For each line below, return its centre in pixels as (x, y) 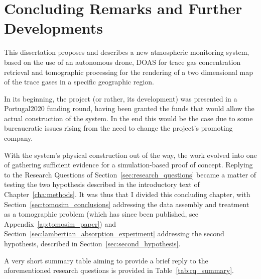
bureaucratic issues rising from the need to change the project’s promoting (118, 128)
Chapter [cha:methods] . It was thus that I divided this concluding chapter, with (127, 194)
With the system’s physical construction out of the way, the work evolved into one (130, 155)
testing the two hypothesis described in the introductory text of (102, 184)
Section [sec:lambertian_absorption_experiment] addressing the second (114, 234)
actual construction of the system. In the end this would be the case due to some (128, 118)
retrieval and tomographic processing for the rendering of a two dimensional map (128, 72)
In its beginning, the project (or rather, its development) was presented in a (121, 98)
